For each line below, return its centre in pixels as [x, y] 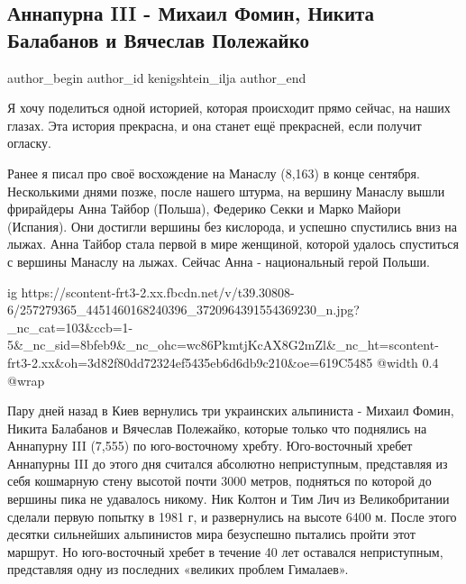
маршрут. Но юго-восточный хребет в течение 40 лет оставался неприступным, [225, 551]
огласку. [29, 143]
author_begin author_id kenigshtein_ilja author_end [157, 77]
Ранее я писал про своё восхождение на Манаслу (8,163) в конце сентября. [214, 173]
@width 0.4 [407, 362]
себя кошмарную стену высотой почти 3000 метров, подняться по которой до [219, 481]
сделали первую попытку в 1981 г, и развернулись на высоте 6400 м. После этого [232, 516]
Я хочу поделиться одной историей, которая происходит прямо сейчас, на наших [229, 108]
